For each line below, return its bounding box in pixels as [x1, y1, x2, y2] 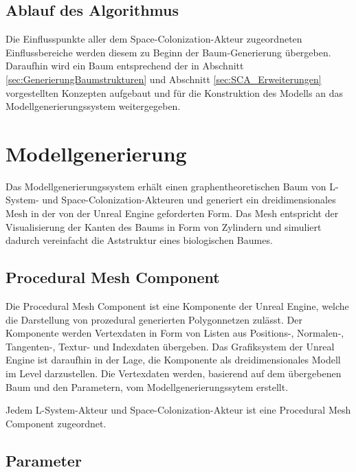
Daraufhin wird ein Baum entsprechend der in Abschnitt [5, 58, 244, 73]
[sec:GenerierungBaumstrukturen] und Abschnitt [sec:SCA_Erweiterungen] [5, 71, 322, 86]
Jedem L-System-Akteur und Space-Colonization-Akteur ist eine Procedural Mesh [5, 403, 351, 417]
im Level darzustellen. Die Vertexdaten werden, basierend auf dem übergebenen [5, 366, 342, 381]
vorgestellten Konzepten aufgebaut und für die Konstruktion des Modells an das [5, 85, 343, 100]
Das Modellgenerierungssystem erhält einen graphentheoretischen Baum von [5, 179, 326, 193]
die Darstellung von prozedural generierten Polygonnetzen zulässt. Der [5, 312, 302, 326]
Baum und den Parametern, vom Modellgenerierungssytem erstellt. [5, 379, 289, 394]
